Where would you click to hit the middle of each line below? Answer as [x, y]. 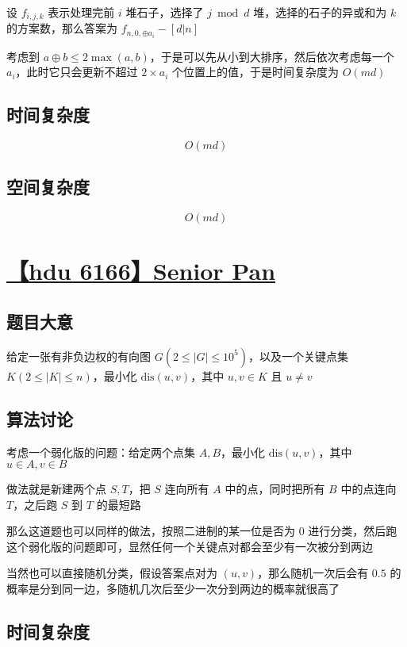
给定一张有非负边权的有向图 [79, 356]
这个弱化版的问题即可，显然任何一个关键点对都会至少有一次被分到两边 [190, 546]
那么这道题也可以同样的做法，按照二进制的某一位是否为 [151, 531]
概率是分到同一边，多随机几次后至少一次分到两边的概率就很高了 [173, 589]
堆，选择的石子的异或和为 [320, 12]
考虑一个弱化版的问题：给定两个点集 [101, 452]
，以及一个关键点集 [298, 356]
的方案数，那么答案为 [62, 28]
